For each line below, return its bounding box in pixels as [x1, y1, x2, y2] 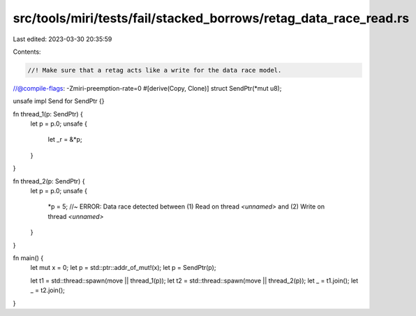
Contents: [13, 47, 41, 56]
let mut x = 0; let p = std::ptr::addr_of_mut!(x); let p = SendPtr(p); [30, 264, 216, 272]
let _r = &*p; [47, 135, 83, 144]
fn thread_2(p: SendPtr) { [13, 176, 85, 185]
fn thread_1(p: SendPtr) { [13, 110, 84, 118]
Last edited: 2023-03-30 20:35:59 [13, 35, 112, 43]
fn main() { [13, 253, 44, 262]
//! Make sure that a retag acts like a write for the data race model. [27, 66, 282, 74]
